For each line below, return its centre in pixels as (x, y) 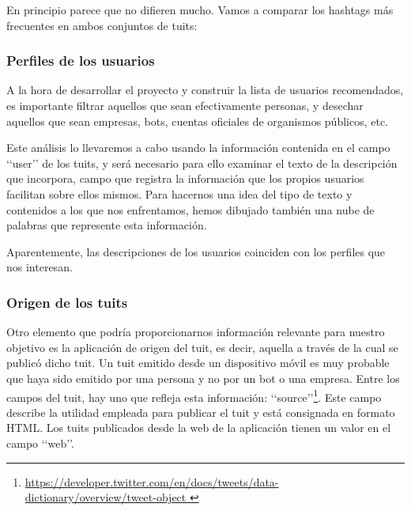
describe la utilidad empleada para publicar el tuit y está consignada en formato (201, 412)
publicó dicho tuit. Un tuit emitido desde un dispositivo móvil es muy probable (198, 363)
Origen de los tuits (67, 302)
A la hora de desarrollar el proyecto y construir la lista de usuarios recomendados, (205, 90)
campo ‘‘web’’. (40, 443)
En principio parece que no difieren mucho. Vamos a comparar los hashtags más (200, 9)
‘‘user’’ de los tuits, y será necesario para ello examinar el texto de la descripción (202, 163)
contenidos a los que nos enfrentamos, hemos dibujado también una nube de (190, 209)
